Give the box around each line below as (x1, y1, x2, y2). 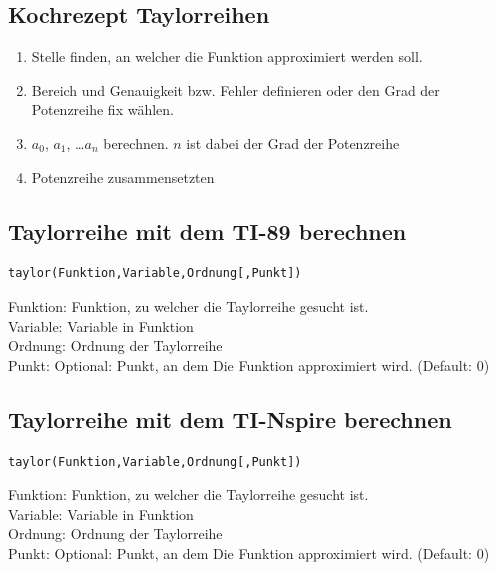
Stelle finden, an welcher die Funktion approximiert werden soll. (31, 46, 423, 67)
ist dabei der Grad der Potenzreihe (186, 132, 400, 153)
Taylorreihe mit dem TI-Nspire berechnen (8, 403, 452, 434)
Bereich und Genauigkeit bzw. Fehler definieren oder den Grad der (31, 79, 440, 100)
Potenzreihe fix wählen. (31, 99, 174, 120)
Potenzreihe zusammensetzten (31, 166, 215, 187)
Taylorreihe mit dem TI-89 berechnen (8, 215, 407, 246)
